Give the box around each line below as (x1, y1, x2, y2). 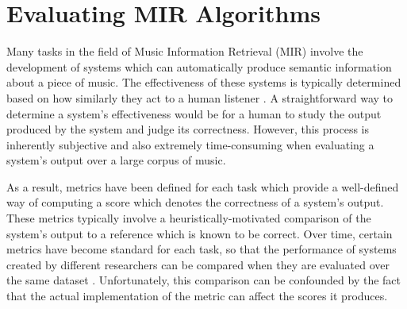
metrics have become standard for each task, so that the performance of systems (6, 241, 397, 257)
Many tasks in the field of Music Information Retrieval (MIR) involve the (6, 43, 363, 60)
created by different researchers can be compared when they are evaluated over (6, 256, 390, 272)
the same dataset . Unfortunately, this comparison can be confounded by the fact (6, 272, 401, 288)
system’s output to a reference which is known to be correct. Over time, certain (6, 225, 393, 241)
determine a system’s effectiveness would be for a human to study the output (6, 105, 382, 122)
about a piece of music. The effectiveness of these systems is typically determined (6, 74, 401, 91)
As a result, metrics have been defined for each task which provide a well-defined (6, 178, 399, 195)
